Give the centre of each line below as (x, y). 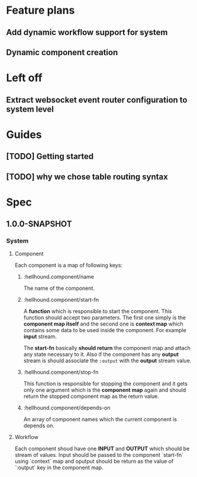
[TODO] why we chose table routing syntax (87, 177)
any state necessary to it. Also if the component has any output (101, 355)
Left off (24, 78)
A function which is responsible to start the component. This (98, 311)
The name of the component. (59, 288)
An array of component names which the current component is (100, 419)
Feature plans (41, 10)
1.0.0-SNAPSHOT (39, 224)
